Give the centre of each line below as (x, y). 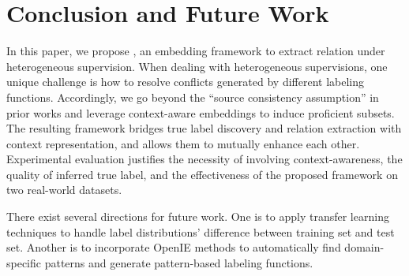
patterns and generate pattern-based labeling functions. (179, 262)
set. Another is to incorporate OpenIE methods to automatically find (174, 247)
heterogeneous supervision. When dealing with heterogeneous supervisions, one (197, 66)
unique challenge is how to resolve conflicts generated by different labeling (185, 82)
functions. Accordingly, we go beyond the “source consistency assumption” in (193, 97)
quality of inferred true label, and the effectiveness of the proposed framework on (202, 174)
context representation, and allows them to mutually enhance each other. (183, 143)
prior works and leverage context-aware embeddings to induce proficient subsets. (201, 112)
